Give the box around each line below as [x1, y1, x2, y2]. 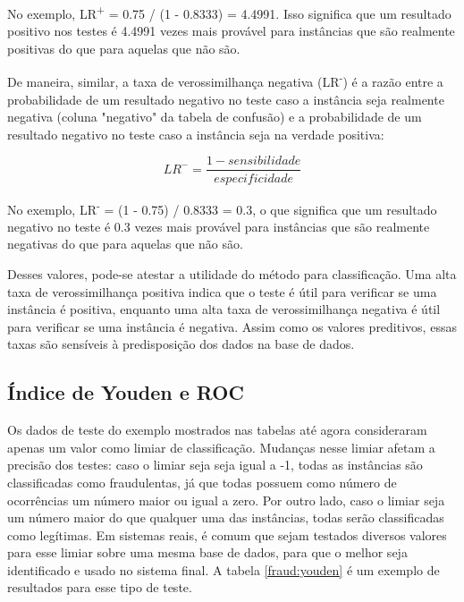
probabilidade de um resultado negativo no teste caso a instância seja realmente [7, 89, 444, 108]
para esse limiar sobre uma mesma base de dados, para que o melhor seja [7, 543, 408, 562]
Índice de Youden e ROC [7, 378, 244, 406]
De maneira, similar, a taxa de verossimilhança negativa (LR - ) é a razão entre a [7, 70, 443, 91]
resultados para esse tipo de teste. [7, 578, 192, 597]
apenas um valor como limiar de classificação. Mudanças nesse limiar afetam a [7, 437, 435, 456]
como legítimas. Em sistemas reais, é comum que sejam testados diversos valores [7, 525, 447, 544]
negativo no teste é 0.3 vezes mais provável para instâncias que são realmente [7, 216, 430, 235]
